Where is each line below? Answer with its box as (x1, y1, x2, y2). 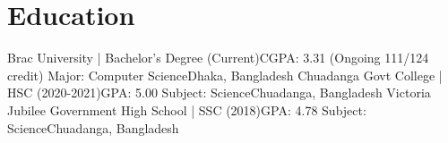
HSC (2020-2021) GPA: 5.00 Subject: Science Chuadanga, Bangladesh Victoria (7, 83, 431, 102)
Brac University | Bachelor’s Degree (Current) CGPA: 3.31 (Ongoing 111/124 (7, 48, 429, 67)
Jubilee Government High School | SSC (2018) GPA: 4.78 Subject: (7, 100, 366, 119)
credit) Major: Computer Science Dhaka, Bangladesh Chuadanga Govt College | (7, 65, 443, 84)
